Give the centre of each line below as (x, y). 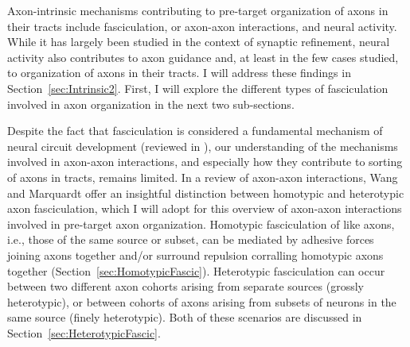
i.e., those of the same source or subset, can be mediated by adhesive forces (191, 239)
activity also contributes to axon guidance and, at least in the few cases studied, (203, 57)
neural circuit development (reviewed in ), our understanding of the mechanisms (203, 146)
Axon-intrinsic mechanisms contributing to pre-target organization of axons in (198, 10)
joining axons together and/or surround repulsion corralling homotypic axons (195, 254)
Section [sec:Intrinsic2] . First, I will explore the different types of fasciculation (198, 88)
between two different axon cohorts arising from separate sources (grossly (185, 286)
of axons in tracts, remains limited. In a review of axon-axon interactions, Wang (203, 177)
